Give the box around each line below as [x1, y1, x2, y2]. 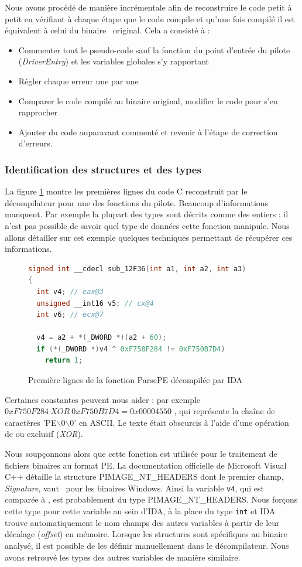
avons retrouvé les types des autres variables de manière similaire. [5, 551, 241, 563]
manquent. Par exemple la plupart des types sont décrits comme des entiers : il [5, 208, 289, 220]
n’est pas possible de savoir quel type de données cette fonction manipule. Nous [5, 219, 290, 231]
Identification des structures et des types [5, 162, 201, 176]
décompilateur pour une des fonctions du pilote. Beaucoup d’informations [5, 196, 269, 209]
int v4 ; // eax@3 [36, 287, 104, 296]
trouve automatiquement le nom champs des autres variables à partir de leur [5, 516, 280, 528]
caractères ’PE [5, 416, 57, 428]
